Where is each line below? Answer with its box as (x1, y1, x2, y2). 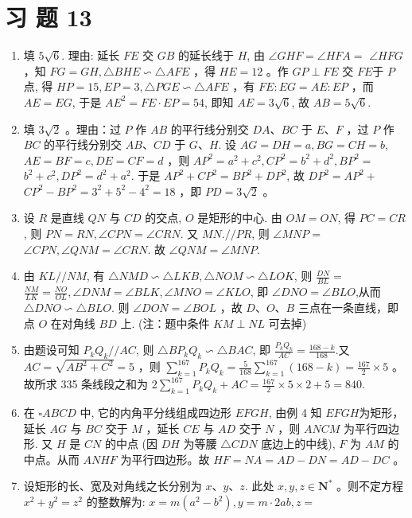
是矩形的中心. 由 (197, 209, 282, 226)
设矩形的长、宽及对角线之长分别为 (23, 477, 202, 494)
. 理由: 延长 (61, 47, 120, 64)
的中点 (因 (104, 435, 158, 452)
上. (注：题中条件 (120, 314, 210, 331)
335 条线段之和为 (60, 376, 149, 392)
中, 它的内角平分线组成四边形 (80, 404, 232, 421)
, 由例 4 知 (268, 404, 322, 421)
